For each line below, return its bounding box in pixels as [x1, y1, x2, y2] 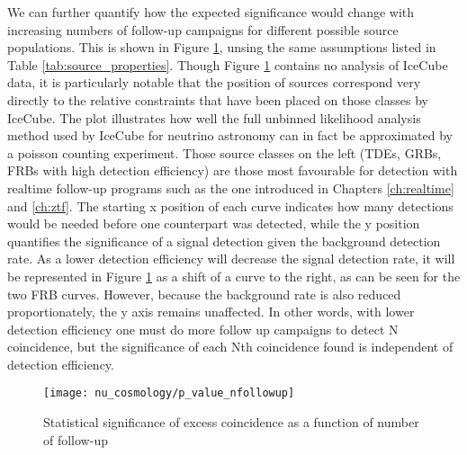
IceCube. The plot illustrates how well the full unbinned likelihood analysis [7, 108, 421, 127]
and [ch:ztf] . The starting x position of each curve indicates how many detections [7, 196, 454, 215]
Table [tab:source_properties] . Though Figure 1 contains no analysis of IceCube [7, 55, 448, 74]
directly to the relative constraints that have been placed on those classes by [7, 90, 428, 109]
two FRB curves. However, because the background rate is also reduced [7, 284, 401, 303]
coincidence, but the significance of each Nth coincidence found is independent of [7, 337, 454, 356]
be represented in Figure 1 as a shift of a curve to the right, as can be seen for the [7, 266, 461, 285]
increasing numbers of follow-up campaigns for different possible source [7, 20, 399, 39]
